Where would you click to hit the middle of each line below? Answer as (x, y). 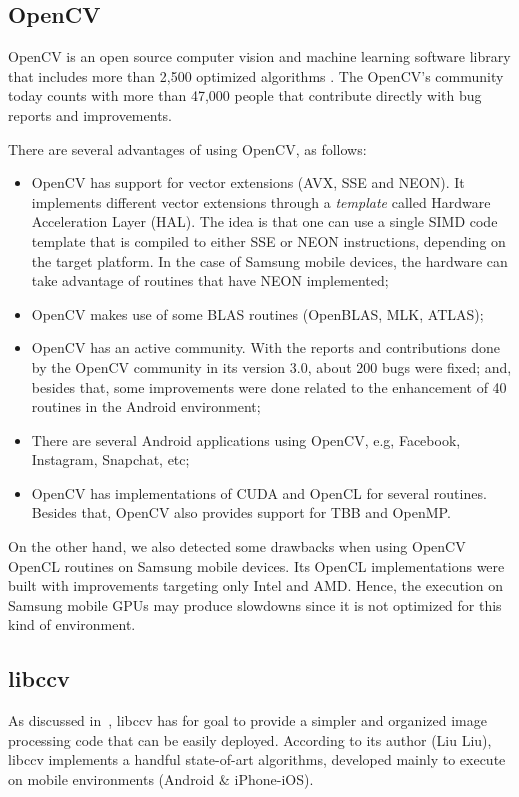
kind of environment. (72, 624)
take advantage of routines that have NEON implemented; (210, 280)
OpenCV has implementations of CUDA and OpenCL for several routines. (259, 492)
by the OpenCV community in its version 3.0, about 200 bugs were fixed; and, (271, 366)
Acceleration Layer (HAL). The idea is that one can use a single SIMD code (264, 221)
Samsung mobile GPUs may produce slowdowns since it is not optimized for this (255, 604)
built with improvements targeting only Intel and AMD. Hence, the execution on (256, 585)
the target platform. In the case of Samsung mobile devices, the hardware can (269, 260)
